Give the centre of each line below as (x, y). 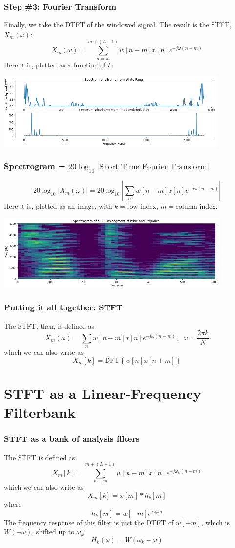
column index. (197, 206)
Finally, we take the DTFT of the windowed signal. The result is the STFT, (118, 25)
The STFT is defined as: (41, 457)
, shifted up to (53, 532)
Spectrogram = (35, 165)
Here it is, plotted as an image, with (58, 206)
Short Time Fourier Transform (153, 166)
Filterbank (40, 412)
